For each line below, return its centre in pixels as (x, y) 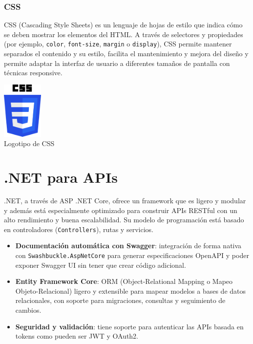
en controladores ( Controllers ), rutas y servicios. (79, 229)
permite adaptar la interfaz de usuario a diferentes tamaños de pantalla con (117, 63)
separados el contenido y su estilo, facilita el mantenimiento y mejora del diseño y (126, 54)
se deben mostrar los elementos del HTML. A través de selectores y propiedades (124, 34)
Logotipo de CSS (29, 143)
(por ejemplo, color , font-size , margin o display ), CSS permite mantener (118, 44)
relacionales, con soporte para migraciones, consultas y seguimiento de (120, 300)
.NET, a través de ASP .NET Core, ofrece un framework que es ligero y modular (125, 200)
